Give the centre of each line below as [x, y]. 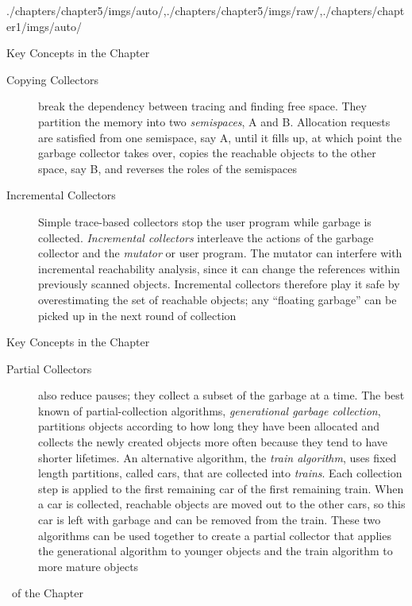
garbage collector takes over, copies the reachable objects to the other [207, 153]
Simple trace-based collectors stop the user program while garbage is [205, 221]
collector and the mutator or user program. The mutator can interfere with [220, 253]
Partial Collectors [49, 368]
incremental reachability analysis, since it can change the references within [219, 268]
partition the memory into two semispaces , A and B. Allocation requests [214, 121]
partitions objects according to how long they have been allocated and [209, 426]
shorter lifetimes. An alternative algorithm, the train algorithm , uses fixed [218, 457]
